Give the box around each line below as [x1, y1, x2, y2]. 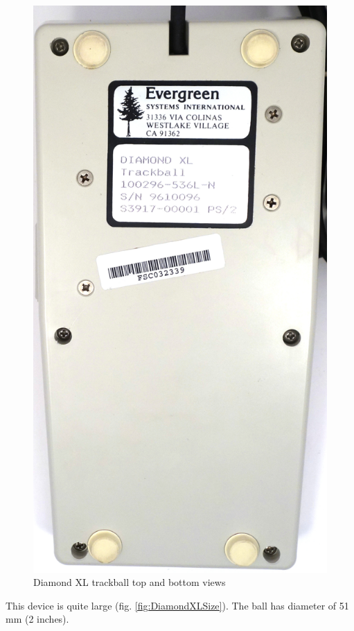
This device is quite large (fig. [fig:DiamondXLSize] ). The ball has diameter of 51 [6, 598, 349, 612]
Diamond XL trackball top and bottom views [33, 575, 226, 589]
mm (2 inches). [6, 612, 69, 626]
